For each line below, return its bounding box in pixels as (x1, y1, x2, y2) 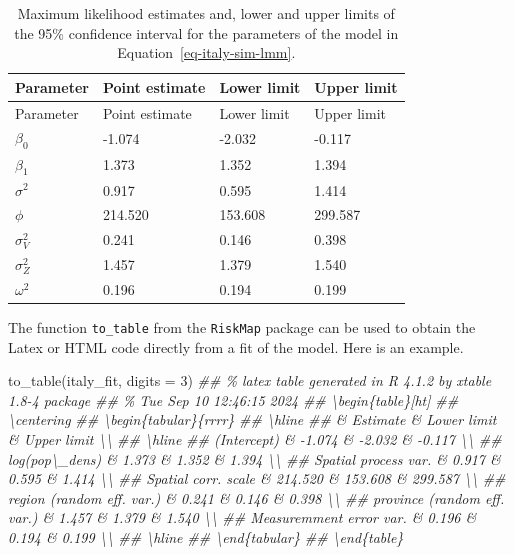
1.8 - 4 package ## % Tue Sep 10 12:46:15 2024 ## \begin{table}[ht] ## (8, 389, 459, 410)
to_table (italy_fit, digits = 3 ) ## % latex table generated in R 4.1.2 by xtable (8, 370, 492, 391)
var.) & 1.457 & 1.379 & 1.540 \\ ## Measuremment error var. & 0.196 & (8, 507, 477, 528)
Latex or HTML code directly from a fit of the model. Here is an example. (8, 336, 464, 357)
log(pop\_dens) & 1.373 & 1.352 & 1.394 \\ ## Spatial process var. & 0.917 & (8, 448, 501, 469)
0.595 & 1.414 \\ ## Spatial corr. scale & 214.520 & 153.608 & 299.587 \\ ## (8, 468, 506, 489)
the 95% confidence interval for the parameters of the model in (14, 22, 399, 43)
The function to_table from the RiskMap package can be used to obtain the (8, 317, 476, 338)
